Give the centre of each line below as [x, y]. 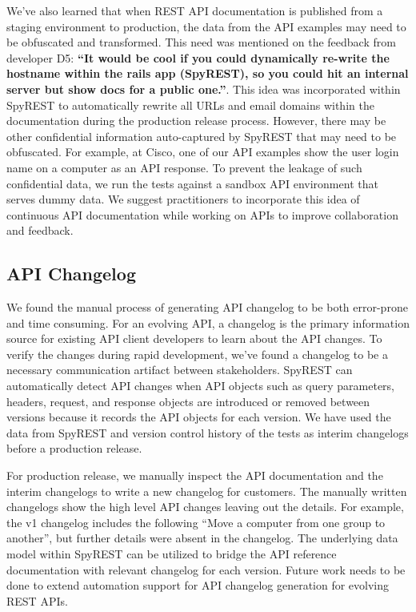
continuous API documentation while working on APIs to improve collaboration [202, 214]
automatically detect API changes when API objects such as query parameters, [201, 386]
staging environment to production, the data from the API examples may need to [206, 26]
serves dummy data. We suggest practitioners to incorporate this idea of [183, 199]
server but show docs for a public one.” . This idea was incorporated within [204, 89]
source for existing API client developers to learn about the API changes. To [194, 338]
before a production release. [74, 448]
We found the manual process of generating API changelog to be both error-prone [207, 307]
